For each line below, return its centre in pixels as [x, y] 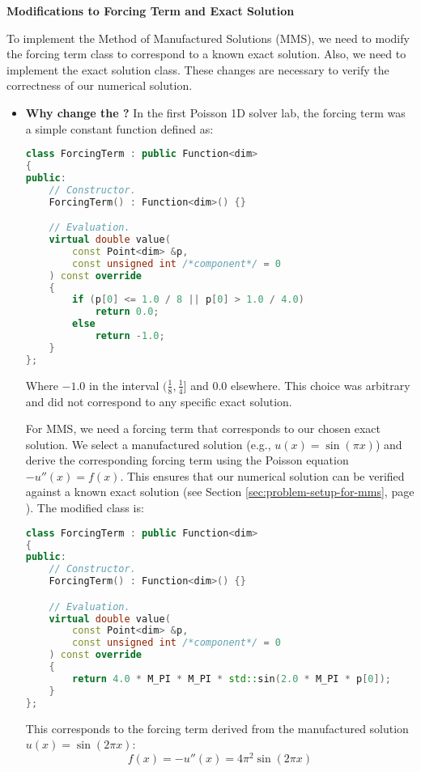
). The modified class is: [85, 508]
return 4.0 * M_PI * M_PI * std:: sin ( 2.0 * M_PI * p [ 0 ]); [232, 679]
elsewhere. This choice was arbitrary [320, 385]
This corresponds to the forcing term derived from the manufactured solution [217, 728]
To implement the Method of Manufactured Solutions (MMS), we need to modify [208, 38]
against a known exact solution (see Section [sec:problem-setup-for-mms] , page [220, 492]
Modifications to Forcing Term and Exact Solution [151, 11]
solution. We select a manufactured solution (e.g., [148, 444]
